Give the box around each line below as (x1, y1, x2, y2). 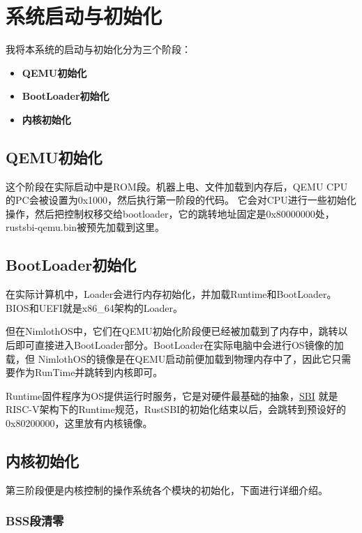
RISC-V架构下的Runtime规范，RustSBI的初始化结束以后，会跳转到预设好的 (6, 402, 347, 416)
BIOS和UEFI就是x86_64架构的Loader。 (6, 300, 183, 315)
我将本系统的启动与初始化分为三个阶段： (6, 42, 191, 57)
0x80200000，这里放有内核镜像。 (6, 416, 153, 430)
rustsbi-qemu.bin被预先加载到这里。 (6, 220, 165, 234)
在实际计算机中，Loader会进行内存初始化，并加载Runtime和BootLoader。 (6, 287, 337, 301)
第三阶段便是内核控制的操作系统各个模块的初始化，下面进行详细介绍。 (6, 482, 328, 497)
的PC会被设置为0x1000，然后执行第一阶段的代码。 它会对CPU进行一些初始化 (6, 193, 356, 207)
